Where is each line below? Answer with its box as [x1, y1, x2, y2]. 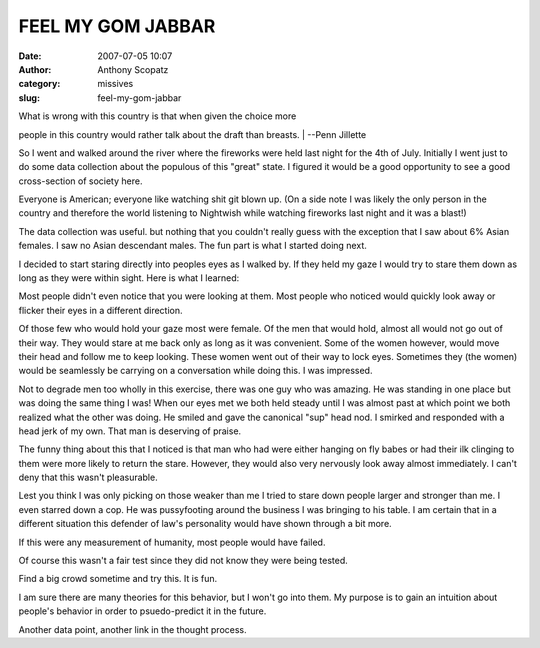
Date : [18, 50, 42, 62]
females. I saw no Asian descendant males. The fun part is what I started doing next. [18, 240, 367, 252]
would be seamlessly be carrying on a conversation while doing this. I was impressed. [18, 365, 373, 377]
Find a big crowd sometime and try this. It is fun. [18, 573, 218, 585]
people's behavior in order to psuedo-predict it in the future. [18, 605, 267, 617]
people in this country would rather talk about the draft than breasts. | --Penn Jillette [18, 128, 367, 140]
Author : [18, 63, 52, 75]
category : [18, 78, 61, 90]
